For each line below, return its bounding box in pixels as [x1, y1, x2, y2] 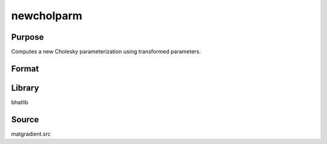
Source [11, 114, 39, 125]
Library [11, 83, 39, 93]
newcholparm [11, 9, 83, 22]
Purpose [11, 32, 44, 42]
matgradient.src [11, 130, 51, 137]
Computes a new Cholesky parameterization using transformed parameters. [11, 48, 201, 55]
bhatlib [11, 98, 28, 105]
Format [11, 63, 39, 74]
